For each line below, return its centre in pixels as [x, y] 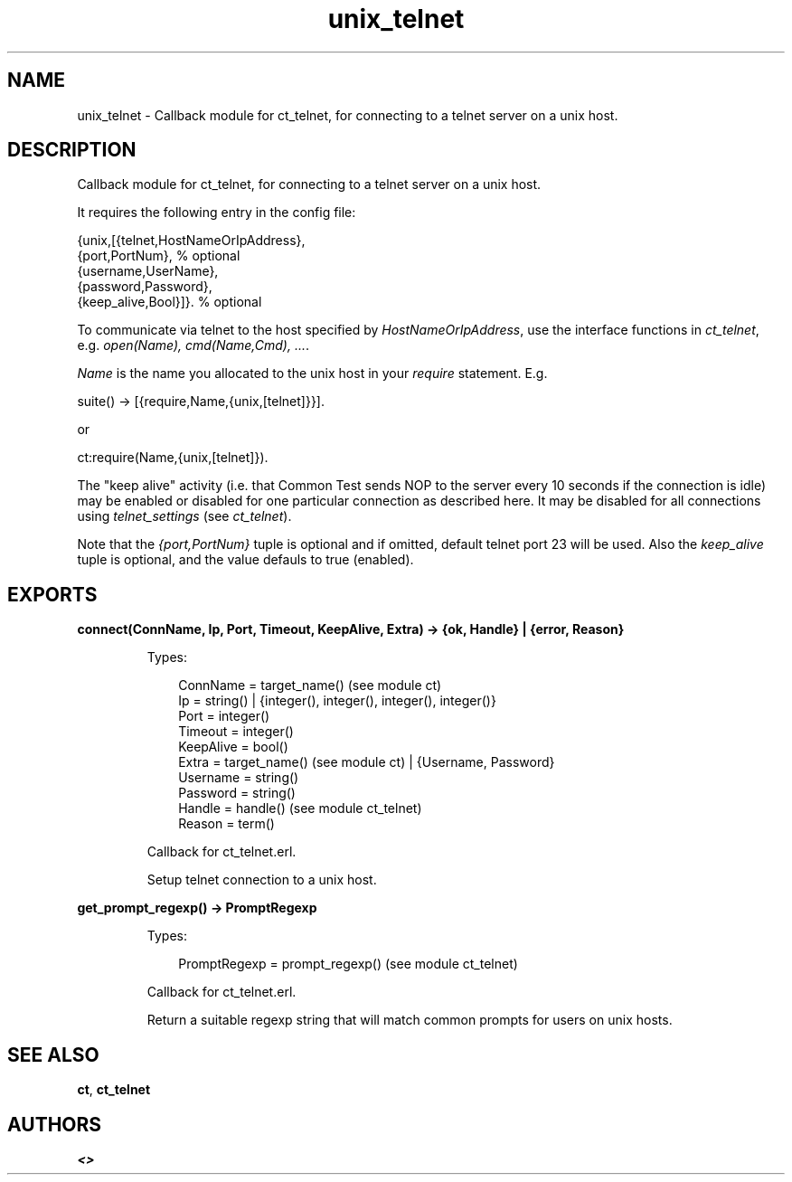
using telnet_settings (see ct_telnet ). [184, 516]
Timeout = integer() [236, 732]
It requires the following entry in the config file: [217, 213]
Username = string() [239, 778]
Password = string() [237, 793]
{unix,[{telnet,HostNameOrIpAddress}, [191, 241]
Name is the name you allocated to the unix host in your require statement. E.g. [312, 374]
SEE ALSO [53, 1054]
